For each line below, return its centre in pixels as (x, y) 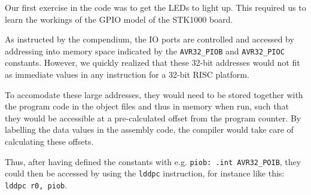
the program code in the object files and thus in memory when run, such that (147, 106)
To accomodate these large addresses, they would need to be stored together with (154, 94)
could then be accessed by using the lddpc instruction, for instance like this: (145, 173)
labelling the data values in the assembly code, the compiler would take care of (149, 130)
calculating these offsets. (49, 141)
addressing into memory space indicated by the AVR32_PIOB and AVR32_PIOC (145, 51)
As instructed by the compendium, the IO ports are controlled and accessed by (150, 39)
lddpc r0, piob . (36, 185)
